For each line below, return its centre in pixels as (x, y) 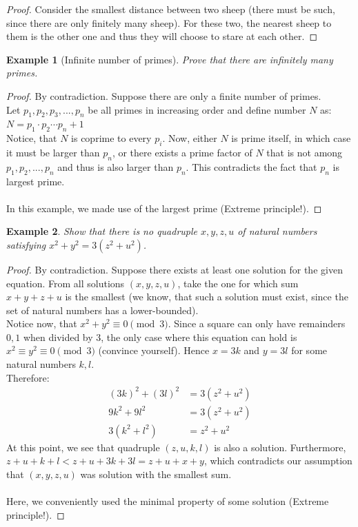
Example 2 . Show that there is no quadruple (102, 231)
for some (309, 350)
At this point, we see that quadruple (83, 447)
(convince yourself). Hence (154, 350)
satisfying (26, 244)
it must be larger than (53, 152)
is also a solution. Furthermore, (280, 447)
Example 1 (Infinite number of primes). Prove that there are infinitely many (170, 59)
